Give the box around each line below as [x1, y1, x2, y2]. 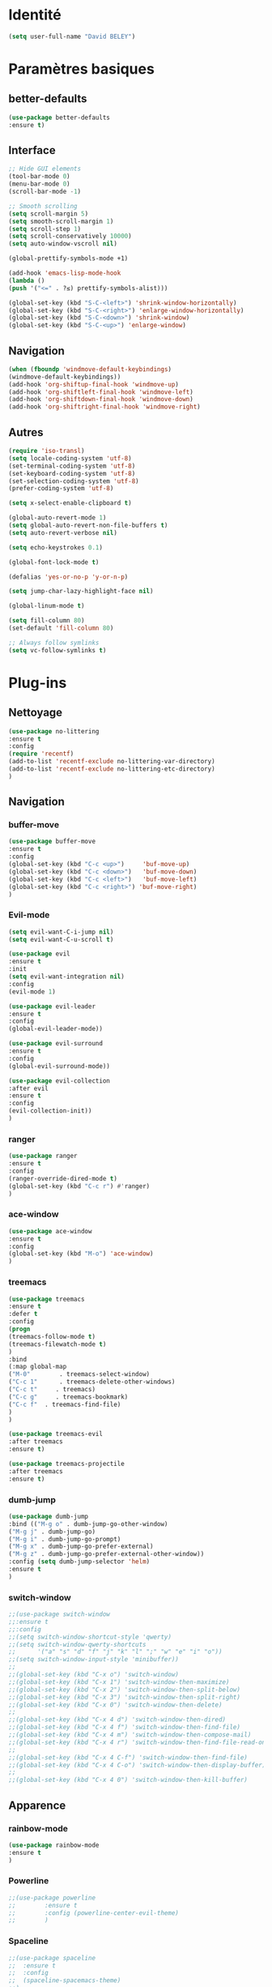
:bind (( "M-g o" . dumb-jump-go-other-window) [8, 1519, 168, 1528]
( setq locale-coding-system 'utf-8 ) [8, 454, 132, 463]
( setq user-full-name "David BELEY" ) [8, 32, 136, 41]
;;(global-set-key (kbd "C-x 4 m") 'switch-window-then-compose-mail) [8, 1731, 252, 1739]
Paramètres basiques [8, 60, 155, 78]
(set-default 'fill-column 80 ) [8, 624, 114, 632]
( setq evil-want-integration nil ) [8, 972, 125, 981]
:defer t [8, 1310, 38, 1318]
